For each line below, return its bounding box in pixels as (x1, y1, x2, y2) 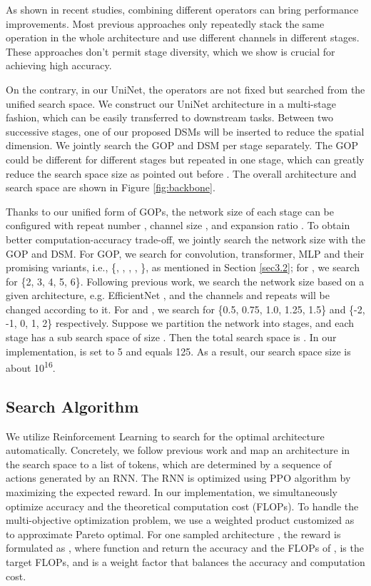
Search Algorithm (6, 395, 139, 417)
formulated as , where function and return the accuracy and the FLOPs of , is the (6, 540, 364, 555)
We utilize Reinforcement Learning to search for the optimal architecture (6, 428, 325, 443)
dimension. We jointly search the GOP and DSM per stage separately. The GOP (6, 138, 358, 153)
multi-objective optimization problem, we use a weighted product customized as (6, 512, 355, 527)
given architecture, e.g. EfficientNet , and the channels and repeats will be (6, 288, 330, 303)
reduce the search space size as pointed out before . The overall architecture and (6, 166, 357, 181)
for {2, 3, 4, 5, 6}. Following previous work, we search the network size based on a (6, 273, 365, 288)
